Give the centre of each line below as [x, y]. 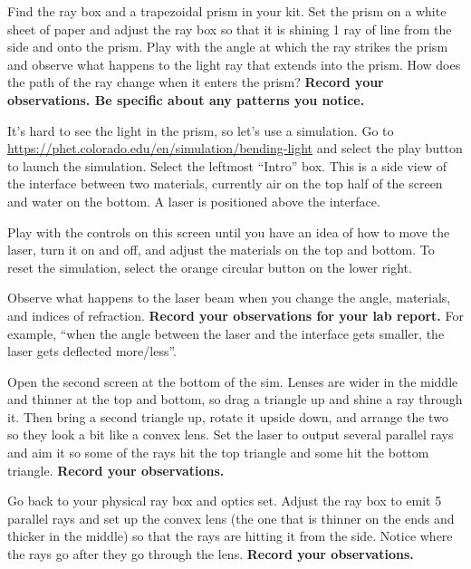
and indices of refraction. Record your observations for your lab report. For [235, 315]
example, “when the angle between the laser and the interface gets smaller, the [226, 333]
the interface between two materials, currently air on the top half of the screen [225, 183]
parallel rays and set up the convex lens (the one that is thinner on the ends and [231, 518]
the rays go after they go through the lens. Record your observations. [211, 554]
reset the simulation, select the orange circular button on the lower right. [210, 267]
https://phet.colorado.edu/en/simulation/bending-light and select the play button [235, 148]
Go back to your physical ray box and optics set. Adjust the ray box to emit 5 [225, 501]
